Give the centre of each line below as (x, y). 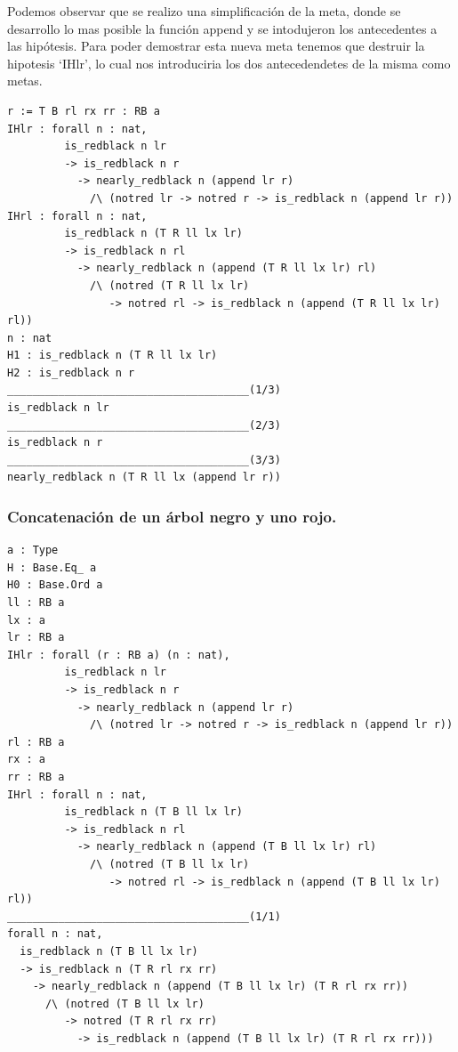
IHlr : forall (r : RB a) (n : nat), (119, 655)
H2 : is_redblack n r (71, 372)
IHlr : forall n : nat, (77, 129)
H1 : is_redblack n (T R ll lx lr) (112, 356)
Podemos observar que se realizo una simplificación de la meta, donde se (204, 11)
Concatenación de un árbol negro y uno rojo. (172, 516)
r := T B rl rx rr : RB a (84, 111)
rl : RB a (36, 742)
